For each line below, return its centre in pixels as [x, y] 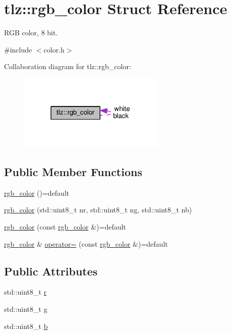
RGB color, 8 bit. [31, 33]
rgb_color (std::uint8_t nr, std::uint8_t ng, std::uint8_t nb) [98, 210]
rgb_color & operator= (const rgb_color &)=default [86, 243]
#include [18, 49]
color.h [54, 49]
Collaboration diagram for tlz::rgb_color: [68, 66]
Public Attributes [51, 271]
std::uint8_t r [25, 292]
